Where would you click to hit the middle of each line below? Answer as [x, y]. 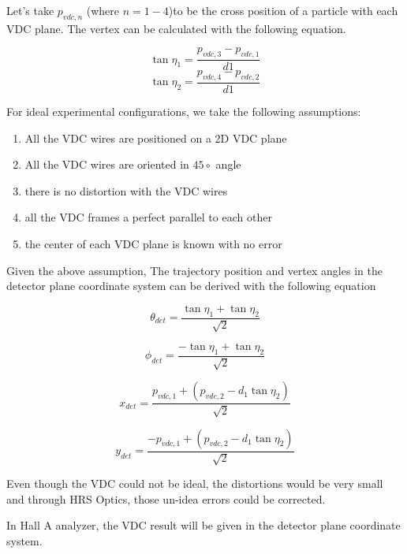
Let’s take [30, 10]
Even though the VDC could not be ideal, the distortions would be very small [195, 483]
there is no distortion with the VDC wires [126, 190]
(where [103, 10]
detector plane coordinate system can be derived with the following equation [191, 286]
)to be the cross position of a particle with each [283, 10]
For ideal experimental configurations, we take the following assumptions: [184, 112]
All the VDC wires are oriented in [107, 164]
